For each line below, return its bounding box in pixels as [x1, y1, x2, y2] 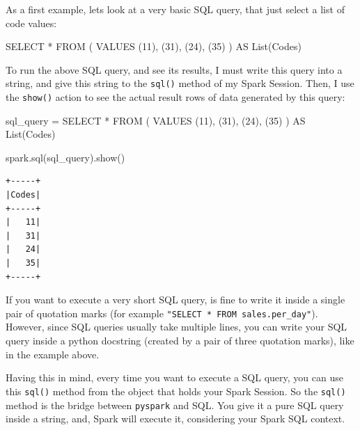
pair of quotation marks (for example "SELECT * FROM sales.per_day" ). [6, 305, 318, 320]
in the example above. [6, 347, 100, 361]
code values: [6, 15, 57, 30]
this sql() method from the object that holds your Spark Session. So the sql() [6, 383, 346, 398]
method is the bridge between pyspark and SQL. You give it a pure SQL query [6, 397, 344, 412]
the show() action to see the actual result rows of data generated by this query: [6, 90, 345, 104]
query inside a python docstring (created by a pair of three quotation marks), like [6, 333, 354, 348]
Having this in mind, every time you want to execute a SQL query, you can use [6, 370, 343, 385]
